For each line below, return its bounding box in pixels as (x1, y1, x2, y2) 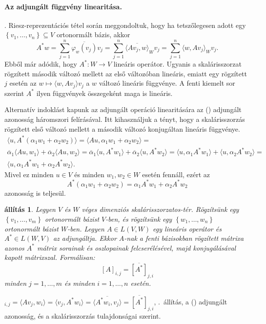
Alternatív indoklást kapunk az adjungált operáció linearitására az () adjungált (4, 104, 242, 115)
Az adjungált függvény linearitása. (4, 1, 122, 11)
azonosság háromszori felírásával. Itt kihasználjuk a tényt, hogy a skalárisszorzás (4, 114, 245, 124)
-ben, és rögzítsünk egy (105, 214, 172, 224)
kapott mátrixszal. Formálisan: (4, 252, 95, 262)
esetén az (9, 78, 37, 88)
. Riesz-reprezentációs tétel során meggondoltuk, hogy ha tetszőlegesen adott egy (4, 20, 246, 30)
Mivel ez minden (4, 169, 54, 179)
